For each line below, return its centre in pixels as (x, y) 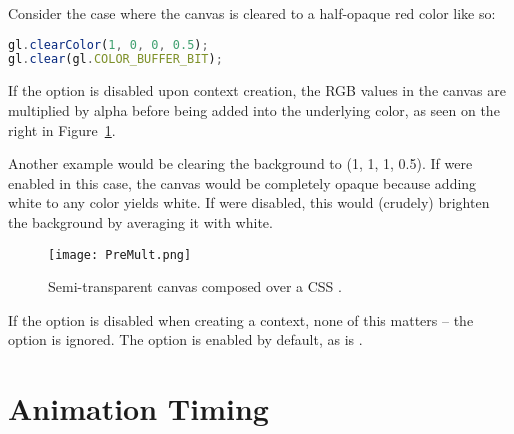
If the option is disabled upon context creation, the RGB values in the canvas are (257, 90)
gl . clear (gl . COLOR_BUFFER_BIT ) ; (115, 59)
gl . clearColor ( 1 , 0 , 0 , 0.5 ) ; (108, 44)
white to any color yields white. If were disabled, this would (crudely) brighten (249, 202)
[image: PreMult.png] (120, 254)
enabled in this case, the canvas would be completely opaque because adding (242, 182)
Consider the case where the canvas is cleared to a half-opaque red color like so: (252, 13)
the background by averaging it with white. (140, 221)
